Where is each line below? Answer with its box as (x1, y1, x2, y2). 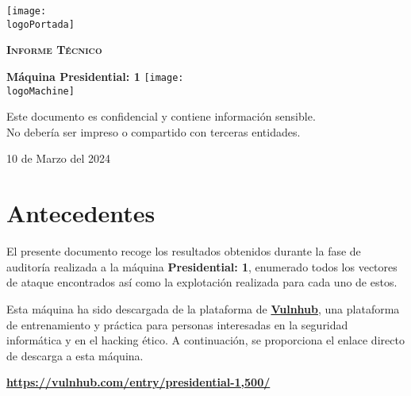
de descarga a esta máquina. (6, 347, 144, 363)
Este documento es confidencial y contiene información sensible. (6, 108, 316, 125)
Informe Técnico (6, 41, 102, 58)
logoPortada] (6, 18, 75, 30)
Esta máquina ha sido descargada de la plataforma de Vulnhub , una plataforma (6, 300, 400, 317)
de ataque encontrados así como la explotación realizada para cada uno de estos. (6, 274, 398, 290)
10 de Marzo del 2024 (6, 150, 111, 167)
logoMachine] (6, 85, 75, 97)
